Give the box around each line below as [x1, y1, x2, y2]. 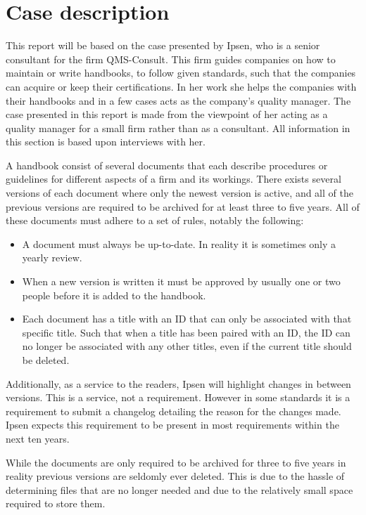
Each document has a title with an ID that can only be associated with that [22, 311, 352, 326]
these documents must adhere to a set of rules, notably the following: [6, 213, 304, 228]
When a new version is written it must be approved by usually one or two [22, 274, 341, 289]
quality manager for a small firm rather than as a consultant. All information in [6, 120, 351, 135]
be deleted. [22, 353, 70, 367]
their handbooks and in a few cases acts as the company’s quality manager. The [6, 93, 351, 107]
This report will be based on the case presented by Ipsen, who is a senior [6, 38, 320, 53]
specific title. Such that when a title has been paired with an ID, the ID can [22, 325, 351, 339]
